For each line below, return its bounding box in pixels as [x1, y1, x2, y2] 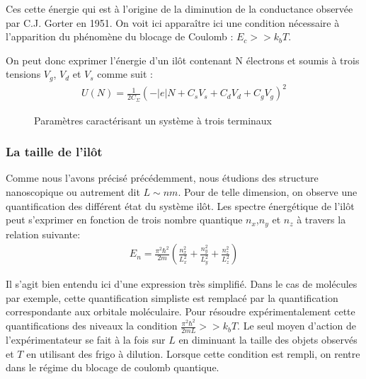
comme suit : [97, 66, 153, 81]
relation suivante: [6, 226, 81, 241]
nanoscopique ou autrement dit [6, 185, 140, 199]
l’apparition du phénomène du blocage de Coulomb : [6, 29, 234, 44]
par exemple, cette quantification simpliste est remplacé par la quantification [6, 290, 338, 305]
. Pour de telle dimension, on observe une [178, 185, 358, 199]
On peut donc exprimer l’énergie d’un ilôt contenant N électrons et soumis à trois [6, 52, 360, 67]
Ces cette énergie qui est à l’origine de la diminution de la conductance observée [6, 1, 353, 16]
